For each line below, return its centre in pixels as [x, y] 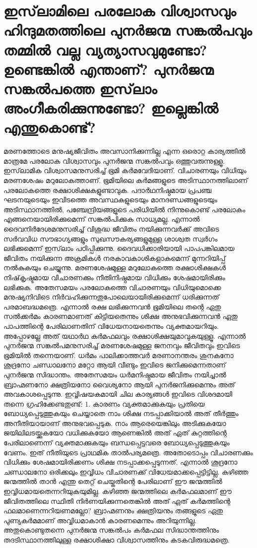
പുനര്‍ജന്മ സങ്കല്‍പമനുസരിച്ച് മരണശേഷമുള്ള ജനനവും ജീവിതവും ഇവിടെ [122, 345]
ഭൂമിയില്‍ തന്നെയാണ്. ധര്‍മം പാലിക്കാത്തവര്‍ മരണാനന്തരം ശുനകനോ [119, 355]
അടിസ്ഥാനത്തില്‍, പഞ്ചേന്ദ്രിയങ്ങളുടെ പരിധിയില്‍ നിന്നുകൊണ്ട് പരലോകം [125, 209]
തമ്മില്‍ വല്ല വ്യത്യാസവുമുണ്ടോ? [105, 49]
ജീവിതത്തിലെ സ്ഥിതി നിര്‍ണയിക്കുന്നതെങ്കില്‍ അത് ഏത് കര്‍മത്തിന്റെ [117, 501]
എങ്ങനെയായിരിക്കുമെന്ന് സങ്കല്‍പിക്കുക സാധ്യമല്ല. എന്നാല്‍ [102, 219]
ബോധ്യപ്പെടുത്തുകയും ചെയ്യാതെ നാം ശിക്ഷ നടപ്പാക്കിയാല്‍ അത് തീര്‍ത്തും [121, 413]
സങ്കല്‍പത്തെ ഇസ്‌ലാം [80, 88]
